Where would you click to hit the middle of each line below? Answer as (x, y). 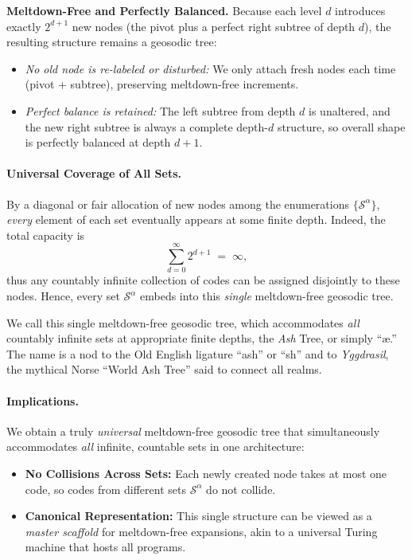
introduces (360, 10)
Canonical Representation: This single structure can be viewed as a (198, 516)
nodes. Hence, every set (63, 296)
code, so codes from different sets (105, 489)
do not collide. (241, 489)
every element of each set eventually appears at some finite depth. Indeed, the (196, 219)
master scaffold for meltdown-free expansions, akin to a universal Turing (201, 531)
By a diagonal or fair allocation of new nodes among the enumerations (178, 204)
